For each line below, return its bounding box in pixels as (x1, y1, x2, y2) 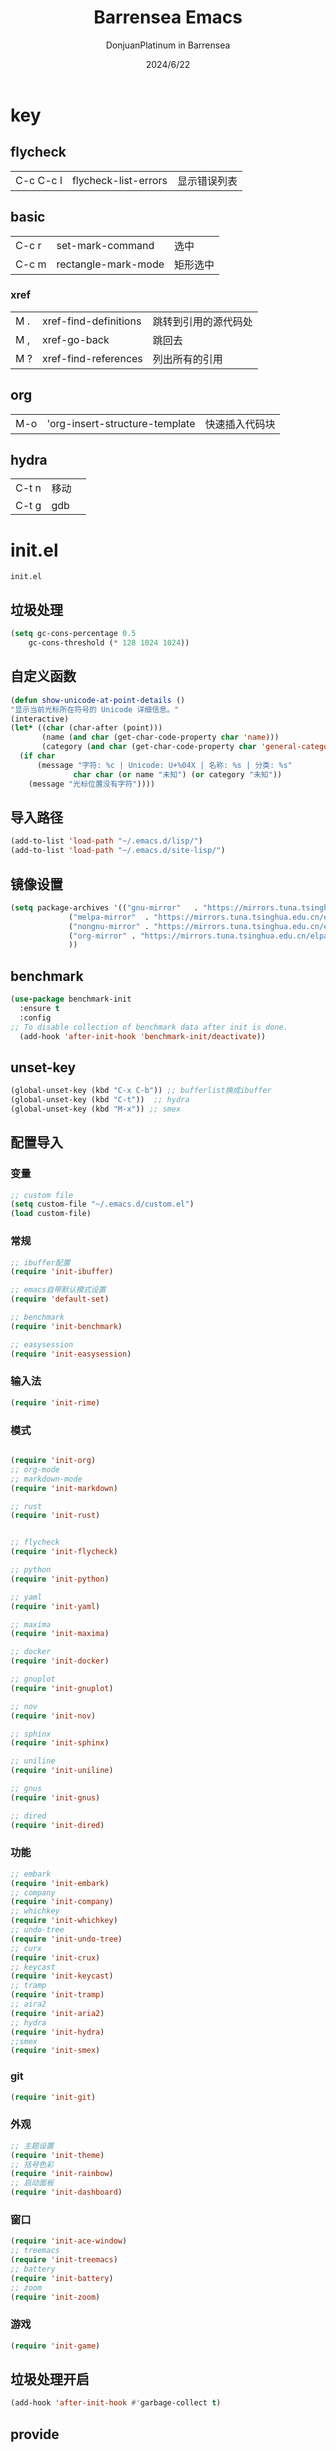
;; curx (10, 1943, 43, 1953)
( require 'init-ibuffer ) (10, 1267, 114, 1277)
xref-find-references (41, 351, 143, 365)
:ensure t (19, 1003, 60, 1013)
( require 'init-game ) (10, 2341, 101, 2351)
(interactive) (10, 714, 70, 724)
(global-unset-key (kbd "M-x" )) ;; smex (10, 1104, 182, 1115)
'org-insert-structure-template (46, 416, 196, 430)
